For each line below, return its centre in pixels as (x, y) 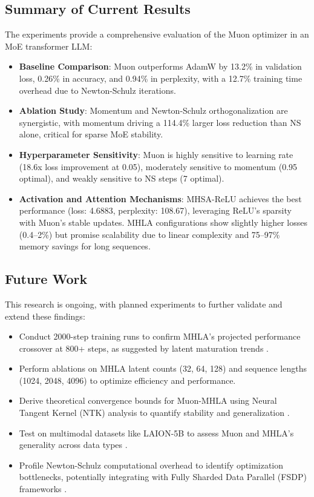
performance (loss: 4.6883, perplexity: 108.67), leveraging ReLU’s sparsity (155, 210)
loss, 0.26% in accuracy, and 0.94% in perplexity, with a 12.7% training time (161, 78)
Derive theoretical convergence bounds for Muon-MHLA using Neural (148, 400)
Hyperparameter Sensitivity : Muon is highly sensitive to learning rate (156, 154)
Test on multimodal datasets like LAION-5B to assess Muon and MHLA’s (156, 433)
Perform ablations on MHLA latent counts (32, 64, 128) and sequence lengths (163, 368)
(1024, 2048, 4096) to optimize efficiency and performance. (127, 380)
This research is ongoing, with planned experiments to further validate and (144, 304)
